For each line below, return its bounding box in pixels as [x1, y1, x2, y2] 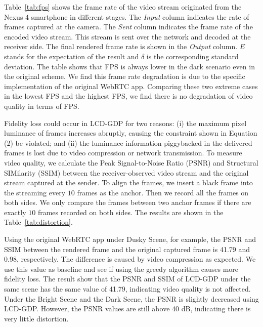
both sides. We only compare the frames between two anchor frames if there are [4, 197, 251, 208]
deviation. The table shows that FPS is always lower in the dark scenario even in [4, 61, 255, 71]
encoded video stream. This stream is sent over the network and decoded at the [4, 31, 251, 42]
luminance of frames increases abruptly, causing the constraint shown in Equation [4, 128, 257, 138]
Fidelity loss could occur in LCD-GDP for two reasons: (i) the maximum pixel [4, 117, 247, 128]
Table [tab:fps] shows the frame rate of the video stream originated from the [4, 2, 242, 12]
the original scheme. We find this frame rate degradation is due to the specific [4, 71, 245, 81]
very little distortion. [4, 313, 69, 323]
